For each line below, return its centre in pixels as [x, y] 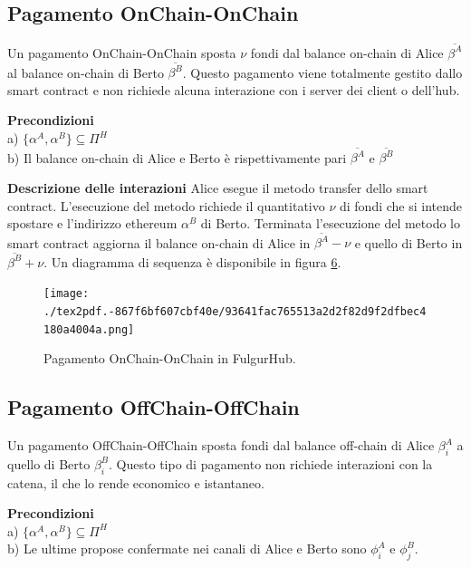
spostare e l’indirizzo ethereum [92, 223]
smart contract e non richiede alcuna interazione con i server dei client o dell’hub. [234, 89]
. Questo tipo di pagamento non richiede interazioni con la [271, 463]
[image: [67, 294]
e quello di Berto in [409, 242]
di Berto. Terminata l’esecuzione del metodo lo [330, 223]
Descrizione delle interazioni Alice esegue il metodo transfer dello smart [218, 187]
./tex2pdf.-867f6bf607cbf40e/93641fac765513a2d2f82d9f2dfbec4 [235, 311]
